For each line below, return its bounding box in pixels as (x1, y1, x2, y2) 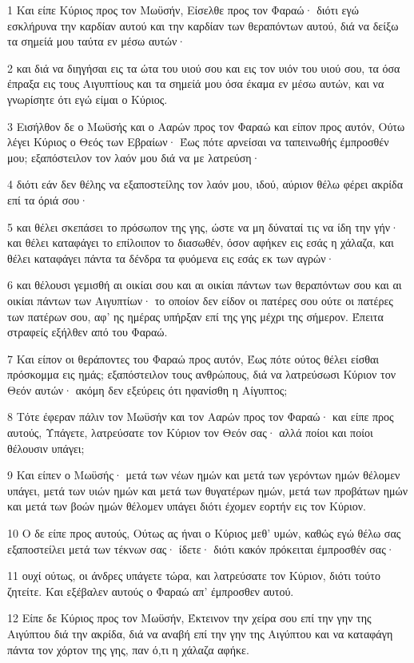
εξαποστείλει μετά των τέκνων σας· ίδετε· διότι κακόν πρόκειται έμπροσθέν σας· (7, 540, 395, 557)
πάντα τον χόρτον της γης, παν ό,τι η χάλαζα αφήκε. (7, 641, 249, 657)
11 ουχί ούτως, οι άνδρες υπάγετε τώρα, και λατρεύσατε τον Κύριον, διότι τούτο (7, 567, 380, 584)
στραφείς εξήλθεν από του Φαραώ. (7, 324, 168, 340)
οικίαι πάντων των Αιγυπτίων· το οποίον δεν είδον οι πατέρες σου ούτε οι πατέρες (7, 292, 393, 308)
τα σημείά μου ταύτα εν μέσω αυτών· (7, 33, 186, 50)
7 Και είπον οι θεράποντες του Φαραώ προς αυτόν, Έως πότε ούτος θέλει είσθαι (7, 350, 379, 367)
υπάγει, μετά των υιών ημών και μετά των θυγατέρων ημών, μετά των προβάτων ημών (7, 482, 408, 498)
